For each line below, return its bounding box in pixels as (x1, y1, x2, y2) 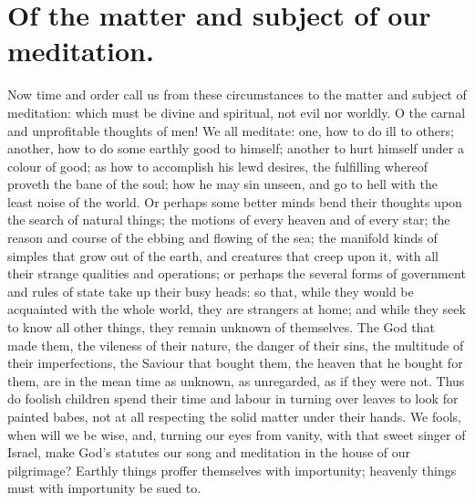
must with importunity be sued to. (7, 478, 201, 498)
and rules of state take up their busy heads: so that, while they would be (7, 281, 414, 300)
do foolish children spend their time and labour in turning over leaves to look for (7, 389, 459, 408)
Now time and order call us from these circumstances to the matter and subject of (7, 85, 467, 104)
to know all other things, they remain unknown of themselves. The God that (7, 318, 436, 337)
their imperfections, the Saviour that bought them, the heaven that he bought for (7, 353, 463, 372)
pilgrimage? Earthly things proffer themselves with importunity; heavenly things (7, 460, 457, 479)
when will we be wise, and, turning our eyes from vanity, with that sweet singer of (7, 424, 466, 444)
